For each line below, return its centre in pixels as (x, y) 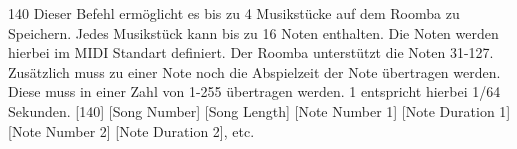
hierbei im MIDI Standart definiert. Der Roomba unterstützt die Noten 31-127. (251, 52)
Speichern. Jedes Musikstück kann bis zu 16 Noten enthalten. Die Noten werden (253, 32)
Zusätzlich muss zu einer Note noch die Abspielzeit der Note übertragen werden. (254, 71)
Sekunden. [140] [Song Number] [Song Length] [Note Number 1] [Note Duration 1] (259, 110)
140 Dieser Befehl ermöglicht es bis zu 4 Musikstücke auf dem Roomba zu (234, 13)
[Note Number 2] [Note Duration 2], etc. (131, 130)
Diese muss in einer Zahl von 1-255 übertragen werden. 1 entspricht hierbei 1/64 (254, 91)
